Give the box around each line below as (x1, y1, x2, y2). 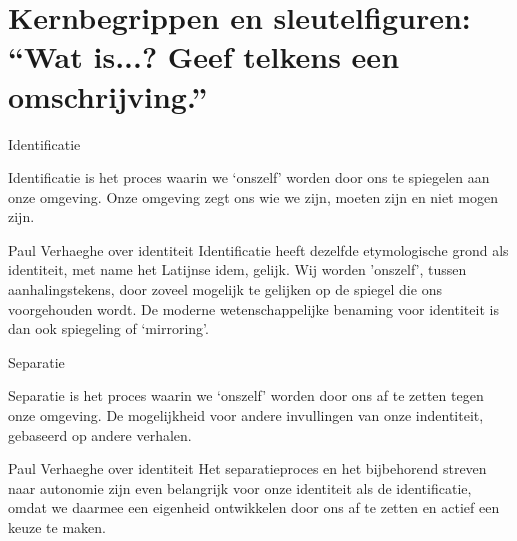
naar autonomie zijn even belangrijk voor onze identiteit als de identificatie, (8, 477, 472, 498)
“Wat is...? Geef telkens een (8, 36, 400, 77)
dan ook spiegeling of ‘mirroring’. (8, 318, 209, 339)
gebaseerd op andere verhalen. (8, 424, 192, 445)
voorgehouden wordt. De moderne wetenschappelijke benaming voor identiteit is (8, 298, 499, 319)
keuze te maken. (8, 517, 106, 537)
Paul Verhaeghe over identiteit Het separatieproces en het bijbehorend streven (8, 458, 487, 479)
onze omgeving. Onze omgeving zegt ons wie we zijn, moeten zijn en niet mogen (8, 186, 498, 207)
